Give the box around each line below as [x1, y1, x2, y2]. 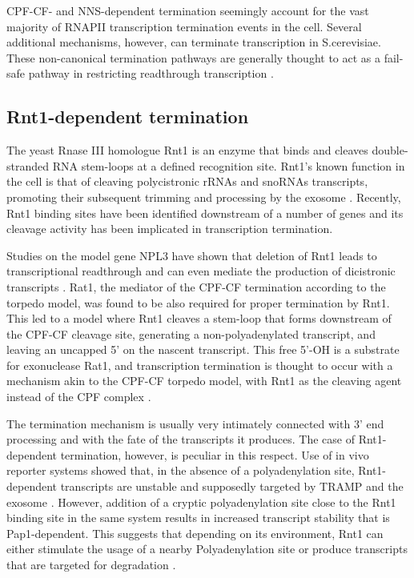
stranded [6, 157, 50, 174]
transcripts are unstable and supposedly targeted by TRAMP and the [60, 478, 404, 495]
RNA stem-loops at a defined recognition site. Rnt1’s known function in [52, 157, 405, 174]
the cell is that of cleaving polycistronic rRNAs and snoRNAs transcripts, [6, 173, 368, 190]
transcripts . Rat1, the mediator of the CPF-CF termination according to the [6, 278, 386, 295]
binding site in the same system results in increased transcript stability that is [6, 509, 390, 526]
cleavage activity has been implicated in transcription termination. [6, 220, 333, 237]
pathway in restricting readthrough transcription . [28, 65, 274, 82]
